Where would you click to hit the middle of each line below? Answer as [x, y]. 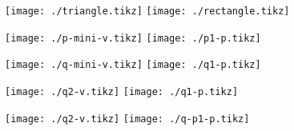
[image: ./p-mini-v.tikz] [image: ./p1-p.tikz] [133, 38]
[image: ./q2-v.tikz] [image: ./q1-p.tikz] [122, 91]
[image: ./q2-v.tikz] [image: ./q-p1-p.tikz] [127, 119]
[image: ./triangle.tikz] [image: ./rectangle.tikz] [147, 11]
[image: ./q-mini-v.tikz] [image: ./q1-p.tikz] [133, 65]
